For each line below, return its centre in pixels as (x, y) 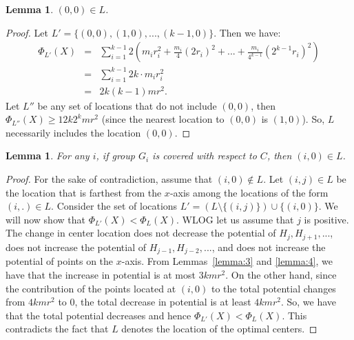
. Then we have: (247, 32)
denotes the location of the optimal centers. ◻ (219, 329)
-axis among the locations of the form (249, 192)
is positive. (326, 219)
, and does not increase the (269, 247)
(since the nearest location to (163, 119)
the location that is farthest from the (84, 192)
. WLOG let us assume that (235, 219)
